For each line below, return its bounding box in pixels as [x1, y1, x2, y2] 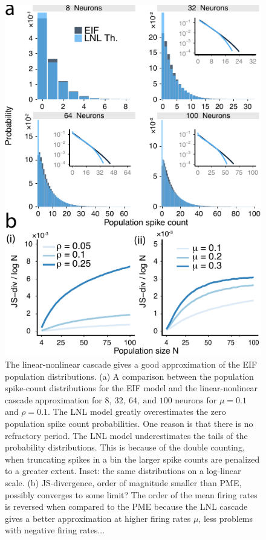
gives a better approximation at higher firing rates [5, 512, 191, 524]
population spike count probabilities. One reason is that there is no [5, 417, 253, 429]
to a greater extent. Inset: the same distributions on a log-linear [5, 464, 241, 477]
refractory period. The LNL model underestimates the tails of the [5, 429, 248, 441]
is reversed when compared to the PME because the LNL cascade [5, 500, 248, 513]
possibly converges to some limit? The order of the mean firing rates [5, 488, 258, 501]
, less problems [198, 512, 253, 524]
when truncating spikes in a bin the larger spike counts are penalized [5, 452, 260, 465]
